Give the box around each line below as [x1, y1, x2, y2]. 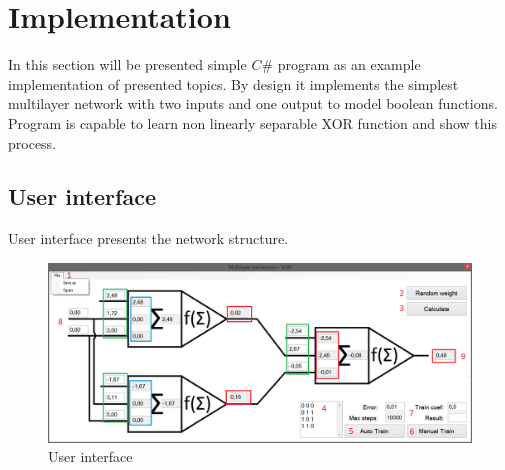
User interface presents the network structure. [8, 228, 289, 249]
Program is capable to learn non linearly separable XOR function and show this [8, 112, 497, 133]
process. [8, 132, 57, 153]
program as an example [277, 54, 421, 75]
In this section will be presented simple [8, 54, 247, 75]
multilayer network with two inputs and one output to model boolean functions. [8, 93, 498, 114]
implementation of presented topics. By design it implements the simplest [8, 73, 459, 94]
